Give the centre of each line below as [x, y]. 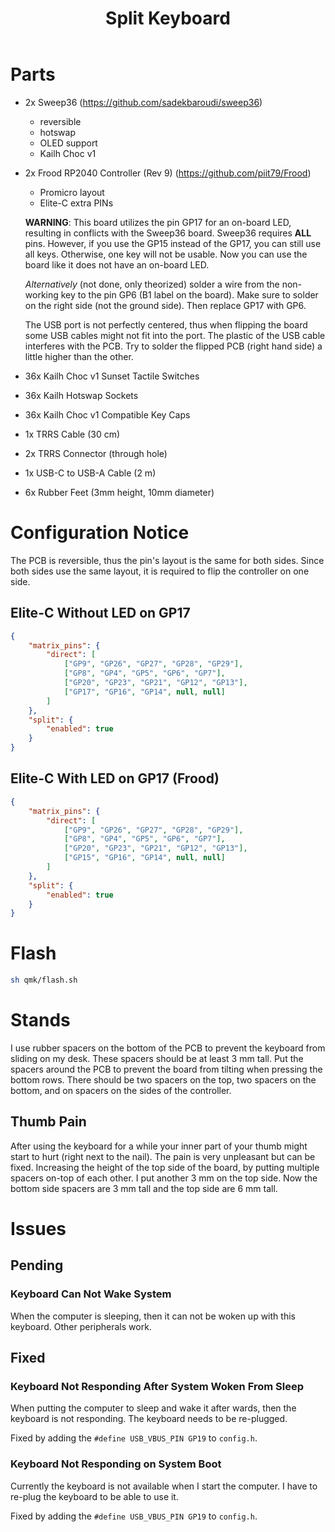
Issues [38, 1229]
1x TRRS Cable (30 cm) [72, 434]
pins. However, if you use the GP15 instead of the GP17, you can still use [173, 243]
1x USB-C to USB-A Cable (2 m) [90, 473]
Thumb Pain [48, 1122]
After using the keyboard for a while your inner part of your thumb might [159, 1146]
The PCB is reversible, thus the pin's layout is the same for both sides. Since [167, 560]
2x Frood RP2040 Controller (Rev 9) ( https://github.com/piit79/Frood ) [168, 173]
